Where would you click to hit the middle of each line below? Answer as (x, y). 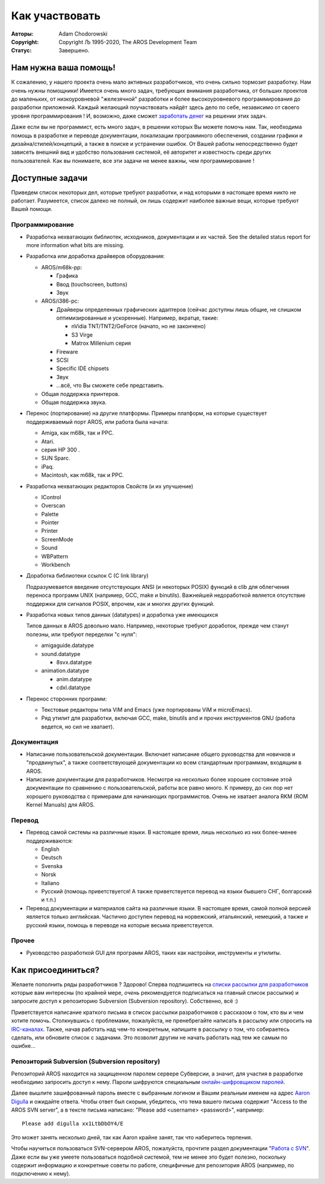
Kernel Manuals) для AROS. (60, 805)
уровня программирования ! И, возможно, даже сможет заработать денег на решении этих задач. (139, 116)
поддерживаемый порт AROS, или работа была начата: (97, 421)
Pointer (50, 523)
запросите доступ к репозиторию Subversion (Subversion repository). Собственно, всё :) (125, 1001)
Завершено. (74, 51)
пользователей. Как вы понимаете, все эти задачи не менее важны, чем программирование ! (133, 160)
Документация (35, 742)
